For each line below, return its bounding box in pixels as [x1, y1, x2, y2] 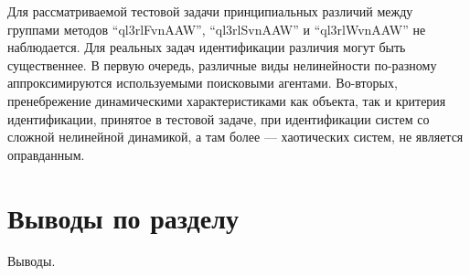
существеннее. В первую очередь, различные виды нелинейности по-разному [7, 55, 437, 74]
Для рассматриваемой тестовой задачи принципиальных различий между [7, 2, 413, 20]
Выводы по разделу [7, 198, 239, 236]
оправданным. [7, 144, 85, 164]
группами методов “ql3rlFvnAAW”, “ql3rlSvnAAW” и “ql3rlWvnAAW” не [7, 19, 426, 38]
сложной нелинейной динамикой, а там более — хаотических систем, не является [7, 127, 464, 146]
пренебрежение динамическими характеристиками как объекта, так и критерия [7, 90, 446, 110]
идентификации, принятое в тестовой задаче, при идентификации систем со [7, 109, 430, 128]
